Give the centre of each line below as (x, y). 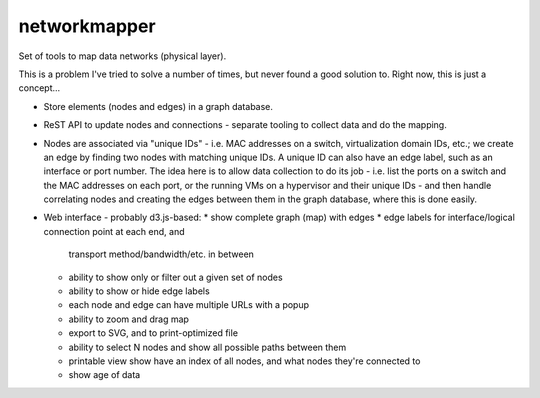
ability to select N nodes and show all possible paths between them (207, 347)
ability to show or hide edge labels (139, 291)
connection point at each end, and (114, 231)
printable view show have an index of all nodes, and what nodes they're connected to (244, 361)
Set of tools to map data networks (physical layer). (122, 56)
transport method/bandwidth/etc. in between (161, 254)
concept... (39, 88)
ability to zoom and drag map (129, 319)
